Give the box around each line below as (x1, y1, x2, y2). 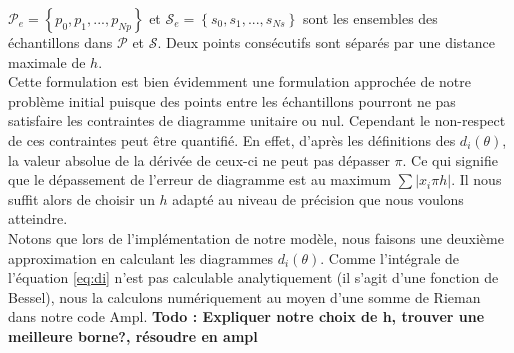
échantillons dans (8, 32, 113, 52)
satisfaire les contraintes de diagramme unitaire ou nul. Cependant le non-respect (8, 110, 506, 131)
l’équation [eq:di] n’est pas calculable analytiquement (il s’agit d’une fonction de (8, 267, 499, 288)
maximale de (8, 51, 86, 72)
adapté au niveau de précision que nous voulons (172, 188, 464, 209)
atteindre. (8, 208, 68, 229)
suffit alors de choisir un (8, 188, 155, 209)
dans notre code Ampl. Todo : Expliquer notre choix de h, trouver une (8, 306, 485, 327)
